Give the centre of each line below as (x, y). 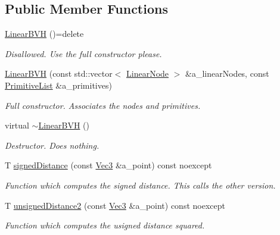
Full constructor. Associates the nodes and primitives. (103, 105)
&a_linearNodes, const (227, 73)
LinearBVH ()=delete (44, 34)
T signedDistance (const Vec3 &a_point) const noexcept (108, 165)
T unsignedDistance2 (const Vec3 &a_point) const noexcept (115, 205)
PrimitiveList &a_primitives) (58, 85)
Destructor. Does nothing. (52, 145)
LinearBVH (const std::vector (59, 73)
